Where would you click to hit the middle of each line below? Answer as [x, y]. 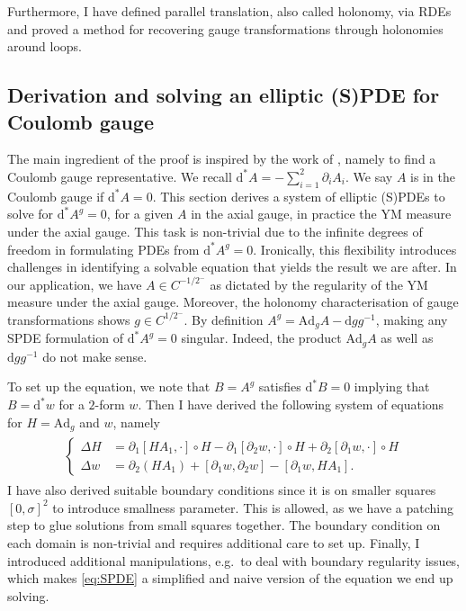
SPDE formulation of [65, 338]
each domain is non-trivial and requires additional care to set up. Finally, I [214, 542]
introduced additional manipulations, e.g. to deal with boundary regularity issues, [234, 560]
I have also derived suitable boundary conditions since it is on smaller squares [222, 490]
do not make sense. [95, 356]
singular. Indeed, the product [261, 338]
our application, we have [75, 284]
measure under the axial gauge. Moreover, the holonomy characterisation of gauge [233, 302]
